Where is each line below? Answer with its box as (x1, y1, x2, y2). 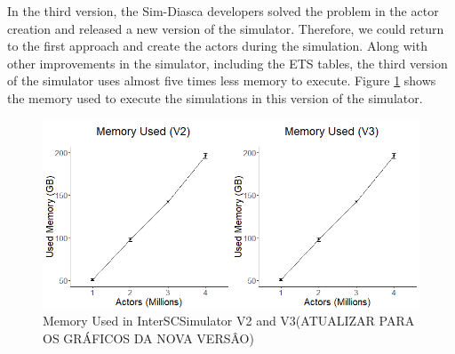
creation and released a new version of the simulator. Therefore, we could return (7, 19, 444, 37)
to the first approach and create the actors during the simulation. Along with (7, 36, 427, 55)
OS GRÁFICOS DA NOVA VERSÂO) (43, 328, 254, 347)
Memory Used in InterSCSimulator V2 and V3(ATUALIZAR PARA (43, 311, 415, 330)
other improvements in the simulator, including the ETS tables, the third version (7, 53, 448, 72)
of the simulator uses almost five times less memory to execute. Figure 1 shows (7, 71, 436, 90)
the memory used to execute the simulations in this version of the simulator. (7, 88, 423, 107)
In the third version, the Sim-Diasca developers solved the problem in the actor (7, 2, 439, 20)
